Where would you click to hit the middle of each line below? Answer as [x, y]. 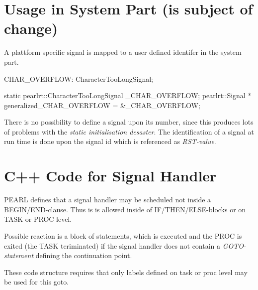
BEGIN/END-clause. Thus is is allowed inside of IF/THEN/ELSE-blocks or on [125, 209]
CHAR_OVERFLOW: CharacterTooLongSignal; [79, 78]
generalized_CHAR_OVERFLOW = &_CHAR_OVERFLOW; [102, 105]
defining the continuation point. [84, 255]
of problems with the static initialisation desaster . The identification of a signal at [129, 131]
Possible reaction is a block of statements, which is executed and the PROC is [123, 235]
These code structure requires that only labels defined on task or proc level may [126, 272]
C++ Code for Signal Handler [110, 176]
